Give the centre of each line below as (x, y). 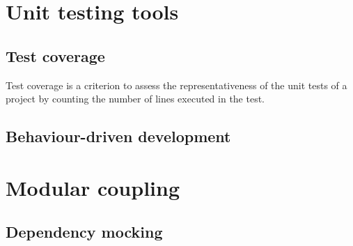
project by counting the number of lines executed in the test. (135, 99)
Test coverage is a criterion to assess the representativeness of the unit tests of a (176, 85)
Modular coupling (93, 187)
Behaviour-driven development (118, 136)
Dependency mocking (84, 232)
